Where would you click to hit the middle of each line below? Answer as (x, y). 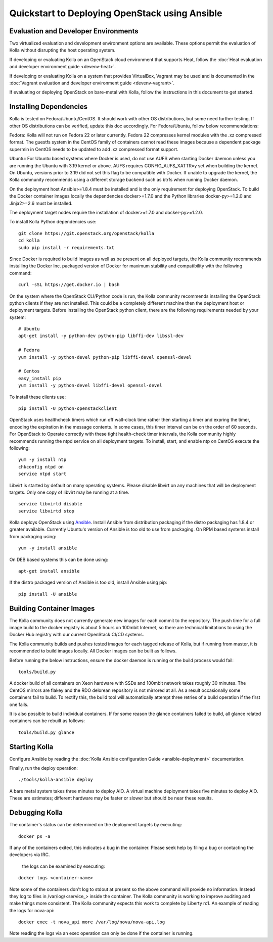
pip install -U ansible (48, 594)
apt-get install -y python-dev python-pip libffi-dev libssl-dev (101, 336)
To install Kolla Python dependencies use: (53, 222)
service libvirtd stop (47, 511)
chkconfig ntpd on (41, 467)
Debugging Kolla (36, 813)
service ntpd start (42, 474)
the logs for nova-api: (32, 910)
